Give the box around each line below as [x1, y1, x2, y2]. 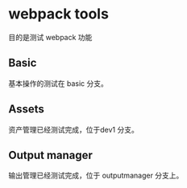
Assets [8, 102, 44, 116]
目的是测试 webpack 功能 [8, 32, 93, 42]
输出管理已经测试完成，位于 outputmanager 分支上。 [8, 170, 184, 181]
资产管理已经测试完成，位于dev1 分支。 [8, 125, 139, 134]
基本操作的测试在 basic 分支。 [8, 78, 109, 88]
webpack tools [8, 5, 109, 23]
